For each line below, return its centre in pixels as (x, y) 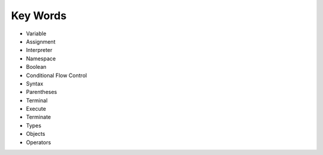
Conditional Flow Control (57, 75)
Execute (36, 109)
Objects (36, 134)
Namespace (41, 58)
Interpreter (39, 50)
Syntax (35, 83)
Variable (36, 34)
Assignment (41, 41)
